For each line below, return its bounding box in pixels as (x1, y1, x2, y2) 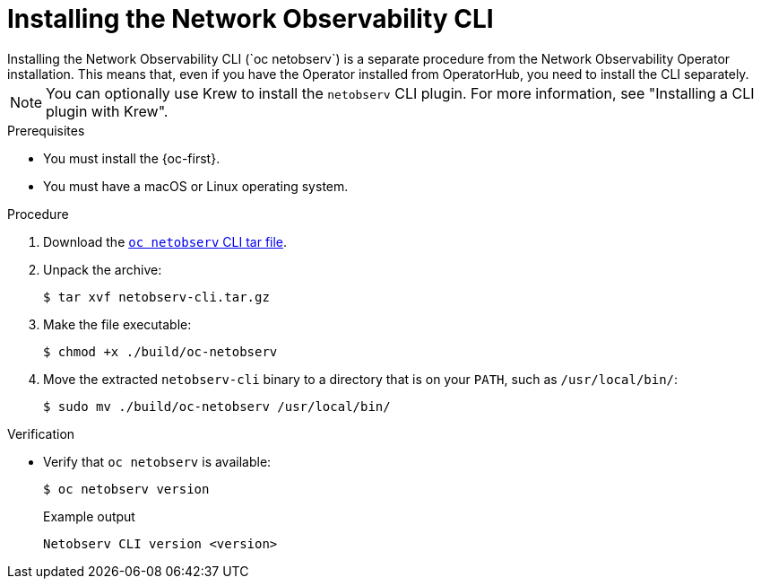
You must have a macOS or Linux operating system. (43, 178, 349, 194)
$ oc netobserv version (43, 481, 210, 496)
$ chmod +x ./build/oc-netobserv (43, 344, 278, 359)
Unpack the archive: (43, 261, 162, 277)
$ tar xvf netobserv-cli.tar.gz (43, 289, 270, 304)
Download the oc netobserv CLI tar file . (43, 233, 288, 249)
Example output (43, 508, 135, 524)
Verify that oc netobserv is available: (43, 453, 272, 469)
